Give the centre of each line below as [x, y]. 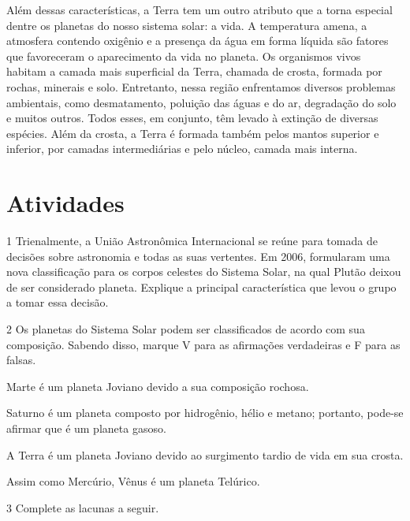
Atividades [65, 203]
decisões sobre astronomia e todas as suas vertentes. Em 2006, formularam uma [198, 256]
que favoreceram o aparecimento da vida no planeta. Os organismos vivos [184, 56]
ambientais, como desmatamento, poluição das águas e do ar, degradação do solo [201, 102]
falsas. [21, 360]
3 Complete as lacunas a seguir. [83, 507]
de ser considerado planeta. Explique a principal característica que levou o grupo [201, 287]
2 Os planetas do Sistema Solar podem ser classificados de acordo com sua [186, 329]
